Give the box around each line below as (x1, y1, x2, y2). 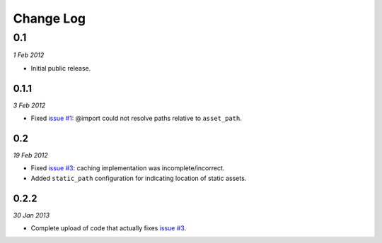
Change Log (13, 11, 86, 26)
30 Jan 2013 (13, 211, 50, 219)
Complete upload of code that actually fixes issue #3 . (30, 224, 187, 232)
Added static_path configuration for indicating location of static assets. (30, 174, 247, 182)
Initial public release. (30, 64, 91, 72)
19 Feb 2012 (13, 150, 49, 159)
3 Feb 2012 (13, 101, 46, 109)
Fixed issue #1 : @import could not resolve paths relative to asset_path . (30, 114, 242, 123)
